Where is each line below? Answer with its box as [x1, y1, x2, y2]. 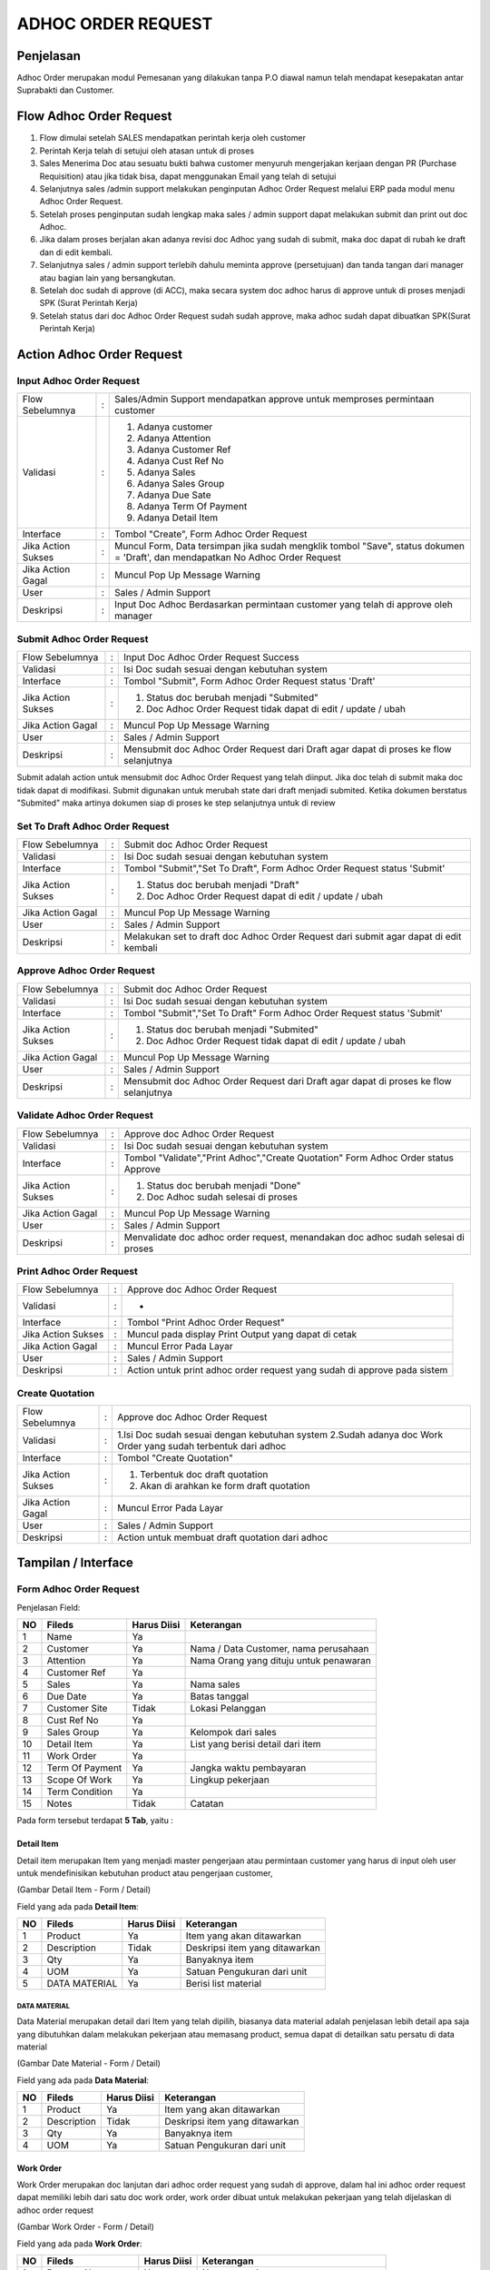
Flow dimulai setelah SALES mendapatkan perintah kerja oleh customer [39, 133, 306, 143]
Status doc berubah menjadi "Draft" [146, 879, 299, 892]
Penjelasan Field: [16, 1602, 81, 1613]
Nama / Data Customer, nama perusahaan [190, 1643, 369, 1655]
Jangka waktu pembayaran [190, 1762, 307, 1774]
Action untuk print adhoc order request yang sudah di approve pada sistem [127, 1364, 448, 1377]
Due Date [46, 1690, 87, 1702]
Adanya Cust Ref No [137, 455, 224, 468]
